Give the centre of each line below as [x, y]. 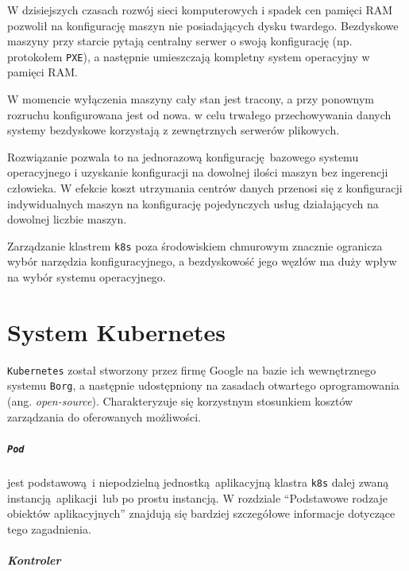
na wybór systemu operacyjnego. [87, 277]
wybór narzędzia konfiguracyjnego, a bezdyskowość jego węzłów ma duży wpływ [202, 261]
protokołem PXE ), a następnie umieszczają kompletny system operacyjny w [189, 56]
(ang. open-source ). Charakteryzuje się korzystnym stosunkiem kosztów [180, 401]
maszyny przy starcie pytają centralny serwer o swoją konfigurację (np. [180, 41]
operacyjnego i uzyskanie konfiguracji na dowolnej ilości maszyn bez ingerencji [198, 172]
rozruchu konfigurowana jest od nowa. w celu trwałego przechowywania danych [199, 114]
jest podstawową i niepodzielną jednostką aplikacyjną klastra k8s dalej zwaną [198, 482]
